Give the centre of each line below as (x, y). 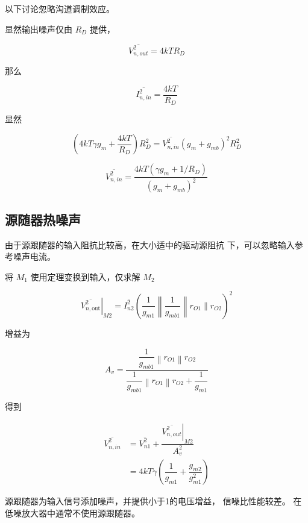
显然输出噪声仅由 (39, 29)
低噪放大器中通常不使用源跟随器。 (72, 512)
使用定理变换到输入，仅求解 (85, 276)
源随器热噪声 (43, 219)
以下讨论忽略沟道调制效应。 (60, 8)
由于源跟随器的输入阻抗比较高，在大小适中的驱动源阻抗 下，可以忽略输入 (150, 244)
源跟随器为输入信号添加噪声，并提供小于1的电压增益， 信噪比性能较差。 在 (153, 501)
